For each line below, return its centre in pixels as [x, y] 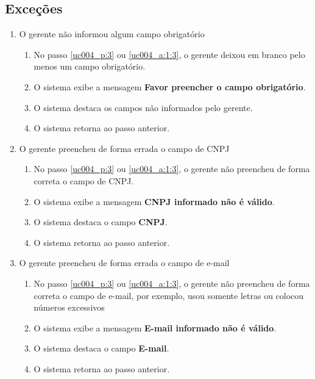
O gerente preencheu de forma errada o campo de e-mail [124, 263]
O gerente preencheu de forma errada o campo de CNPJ [124, 148]
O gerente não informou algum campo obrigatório [112, 34]
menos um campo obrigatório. [90, 66]
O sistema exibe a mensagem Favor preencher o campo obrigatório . [170, 86]
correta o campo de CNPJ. [84, 180]
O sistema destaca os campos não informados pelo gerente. [143, 107]
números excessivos [69, 307]
